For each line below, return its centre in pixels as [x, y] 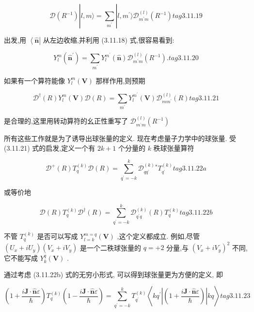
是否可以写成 [57, 236]
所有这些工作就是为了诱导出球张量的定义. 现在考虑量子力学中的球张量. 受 [120, 138]
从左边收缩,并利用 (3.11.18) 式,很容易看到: [109, 40]
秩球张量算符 [174, 148]
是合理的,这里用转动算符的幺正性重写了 [66, 121]
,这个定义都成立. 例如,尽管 [158, 236]
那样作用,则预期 [120, 80]
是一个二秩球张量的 [110, 247]
